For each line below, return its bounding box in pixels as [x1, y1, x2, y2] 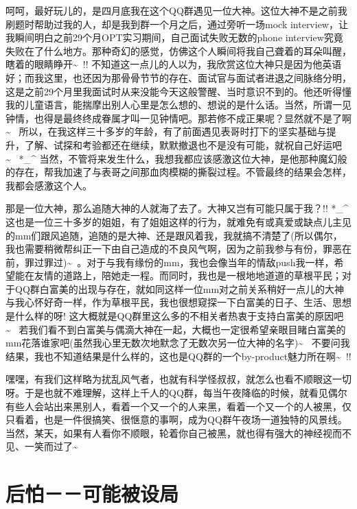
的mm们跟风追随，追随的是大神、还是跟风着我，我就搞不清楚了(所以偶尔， [5, 228, 343, 242]
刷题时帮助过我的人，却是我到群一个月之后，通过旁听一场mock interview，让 [5, 16, 348, 31]
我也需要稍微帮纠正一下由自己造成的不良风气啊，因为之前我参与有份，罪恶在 [5, 241, 352, 256]
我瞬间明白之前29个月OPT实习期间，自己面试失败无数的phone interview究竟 [5, 30, 343, 45]
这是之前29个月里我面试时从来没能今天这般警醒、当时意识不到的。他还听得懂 [5, 84, 352, 98]
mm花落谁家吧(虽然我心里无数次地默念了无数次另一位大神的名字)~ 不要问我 [5, 335, 350, 350]
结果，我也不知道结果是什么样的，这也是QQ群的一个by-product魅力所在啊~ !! [5, 348, 352, 363]
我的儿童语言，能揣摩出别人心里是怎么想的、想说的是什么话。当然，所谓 [5, 97, 332, 112]
